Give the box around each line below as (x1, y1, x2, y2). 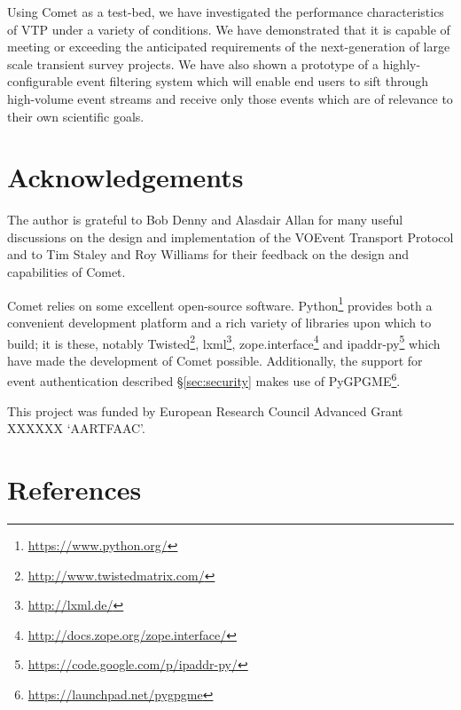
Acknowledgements (7, 159, 244, 195)
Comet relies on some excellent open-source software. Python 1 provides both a (7, 293, 433, 314)
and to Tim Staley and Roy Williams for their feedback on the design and (7, 245, 410, 264)
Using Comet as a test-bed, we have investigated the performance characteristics (7, 3, 444, 20)
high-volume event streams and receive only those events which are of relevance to (7, 89, 453, 107)
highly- (382, 54, 421, 73)
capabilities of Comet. (7, 263, 126, 281)
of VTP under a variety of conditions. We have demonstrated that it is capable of (7, 20, 450, 38)
